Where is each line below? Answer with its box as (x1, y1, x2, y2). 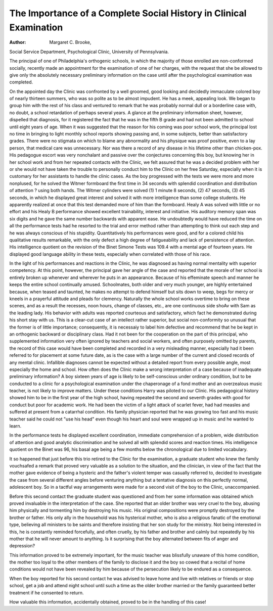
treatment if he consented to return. (9, 589, 84, 596)
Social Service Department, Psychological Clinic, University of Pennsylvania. (9, 49, 169, 55)
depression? (9, 543, 35, 549)
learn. (9, 423, 22, 429)
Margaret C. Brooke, (49, 39, 92, 45)
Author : (9, 39, 26, 45)
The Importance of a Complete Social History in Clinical (9, 8, 247, 19)
